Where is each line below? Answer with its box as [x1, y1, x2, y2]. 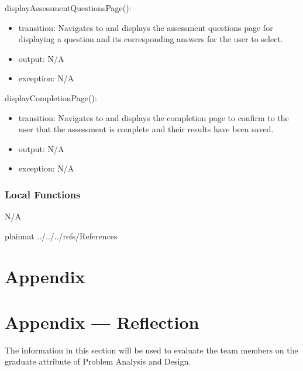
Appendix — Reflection [5, 310, 199, 334]
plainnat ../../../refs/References [5, 229, 118, 242]
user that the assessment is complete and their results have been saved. [18, 123, 274, 135]
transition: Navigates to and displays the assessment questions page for [18, 21, 273, 33]
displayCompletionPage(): [5, 91, 97, 104]
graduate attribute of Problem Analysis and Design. [5, 355, 191, 367]
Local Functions [5, 187, 81, 201]
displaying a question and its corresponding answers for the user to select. [18, 33, 283, 45]
